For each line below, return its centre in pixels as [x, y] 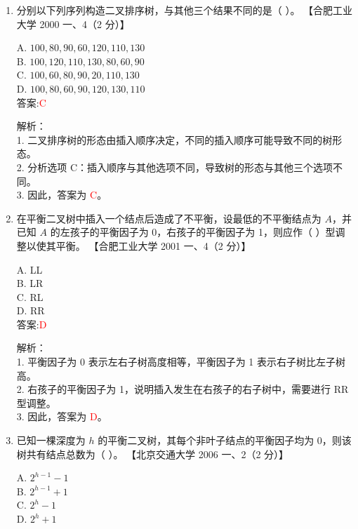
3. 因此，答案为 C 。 [62, 195]
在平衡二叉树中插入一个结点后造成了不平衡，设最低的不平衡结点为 [169, 218]
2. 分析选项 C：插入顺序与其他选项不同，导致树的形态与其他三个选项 [175, 167]
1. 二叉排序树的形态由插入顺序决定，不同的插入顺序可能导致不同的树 [174, 139]
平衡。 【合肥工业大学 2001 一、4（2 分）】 [153, 245]
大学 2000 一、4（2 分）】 [73, 24]
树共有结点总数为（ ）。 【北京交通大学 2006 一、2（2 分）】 [153, 454]
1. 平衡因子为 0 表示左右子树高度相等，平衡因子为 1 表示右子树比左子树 [181, 362]
